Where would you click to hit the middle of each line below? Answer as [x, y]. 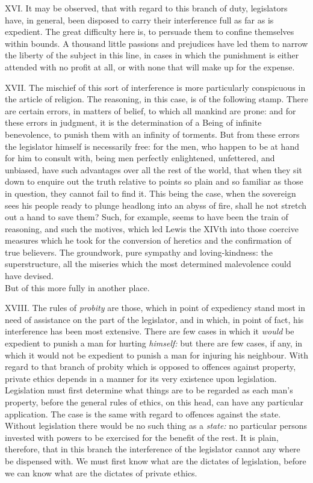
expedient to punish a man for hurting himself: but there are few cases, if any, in [154, 343]
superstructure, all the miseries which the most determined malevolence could [148, 264]
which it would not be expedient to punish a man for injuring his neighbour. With [156, 355]
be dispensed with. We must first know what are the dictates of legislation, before [156, 460]
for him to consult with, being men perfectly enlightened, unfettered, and [140, 158]
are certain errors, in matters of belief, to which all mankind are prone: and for [150, 110]
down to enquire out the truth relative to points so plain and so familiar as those [154, 181]
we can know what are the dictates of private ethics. [101, 472]
